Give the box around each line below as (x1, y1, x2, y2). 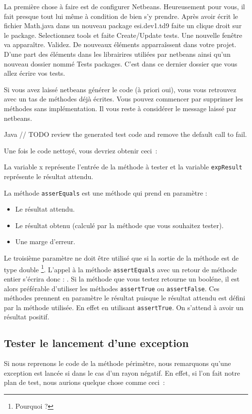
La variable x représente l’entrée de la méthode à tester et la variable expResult (4, 162, 242, 172)
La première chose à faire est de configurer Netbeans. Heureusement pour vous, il (4, 1, 245, 11)
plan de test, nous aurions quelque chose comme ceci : (4, 377, 165, 387)
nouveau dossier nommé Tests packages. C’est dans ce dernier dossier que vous (4, 58, 237, 68)
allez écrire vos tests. (4, 68, 65, 78)
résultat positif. (4, 312, 49, 322)
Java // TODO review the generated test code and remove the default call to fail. (4, 129, 247, 139)
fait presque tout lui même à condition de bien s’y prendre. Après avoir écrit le (4, 11, 238, 21)
